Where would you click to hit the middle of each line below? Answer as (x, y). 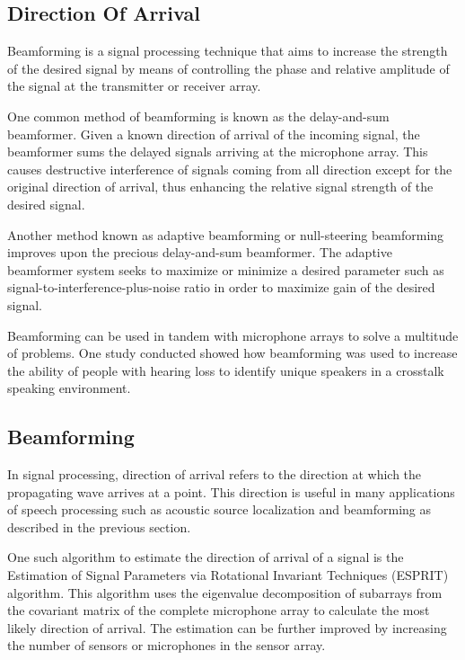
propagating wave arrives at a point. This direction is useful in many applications (231, 491)
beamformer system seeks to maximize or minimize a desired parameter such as (226, 269)
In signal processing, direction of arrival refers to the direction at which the (215, 474)
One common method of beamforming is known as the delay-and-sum (198, 116)
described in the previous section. (99, 526)
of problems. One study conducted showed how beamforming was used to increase (232, 353)
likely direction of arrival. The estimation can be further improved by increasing (227, 627)
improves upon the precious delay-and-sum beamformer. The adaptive (200, 252)
